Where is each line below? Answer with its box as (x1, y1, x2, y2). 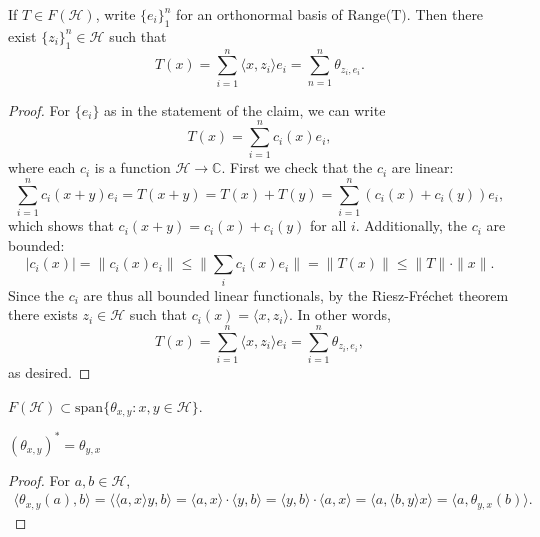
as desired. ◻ (8, 361, 91, 382)
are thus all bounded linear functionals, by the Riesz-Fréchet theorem (83, 284, 509, 305)
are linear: (391, 157, 454, 178)
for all (310, 215, 347, 236)
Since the (8, 284, 64, 305)
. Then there (406, 4, 484, 24)
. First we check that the (221, 157, 373, 178)
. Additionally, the (355, 215, 468, 236)
